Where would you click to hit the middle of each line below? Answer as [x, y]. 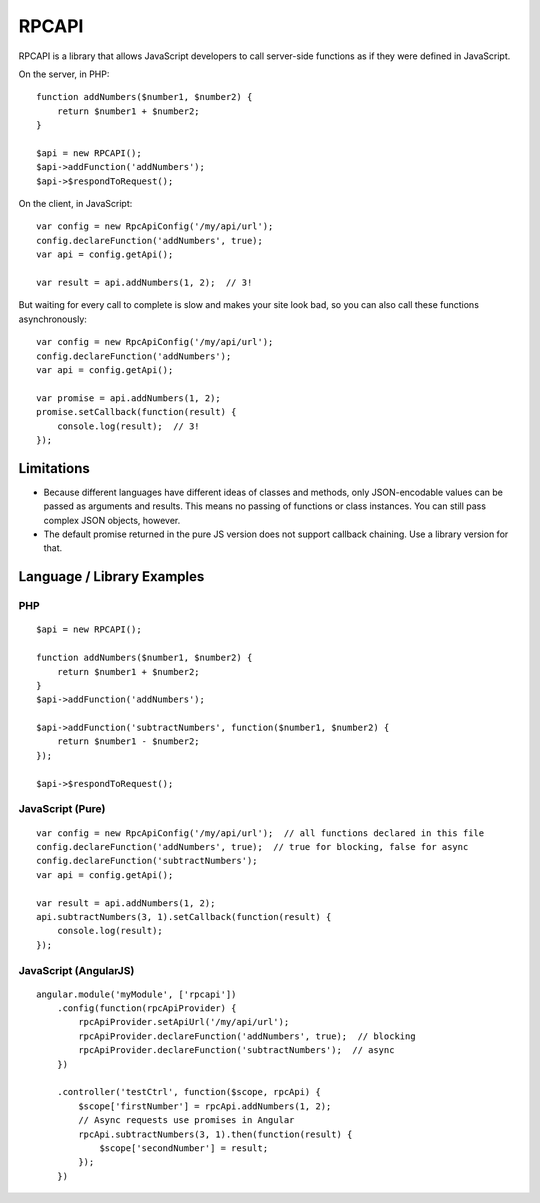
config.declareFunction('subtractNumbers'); [147, 861]
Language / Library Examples [111, 576]
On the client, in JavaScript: [75, 204]
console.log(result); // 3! [128, 426]
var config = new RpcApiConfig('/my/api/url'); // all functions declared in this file [260, 833]
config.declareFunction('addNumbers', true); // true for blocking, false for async [252, 846]
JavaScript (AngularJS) [76, 970]
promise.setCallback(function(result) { [136, 412]
